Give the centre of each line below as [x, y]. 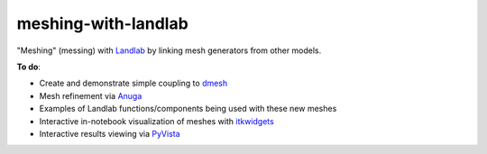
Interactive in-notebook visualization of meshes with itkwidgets [156, 121]
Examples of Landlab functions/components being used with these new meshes [188, 109]
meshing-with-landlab [102, 23]
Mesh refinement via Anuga [91, 95]
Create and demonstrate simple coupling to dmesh [133, 83]
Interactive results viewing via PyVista [110, 133]
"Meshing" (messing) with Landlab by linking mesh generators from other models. [169, 50]
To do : [28, 67]
